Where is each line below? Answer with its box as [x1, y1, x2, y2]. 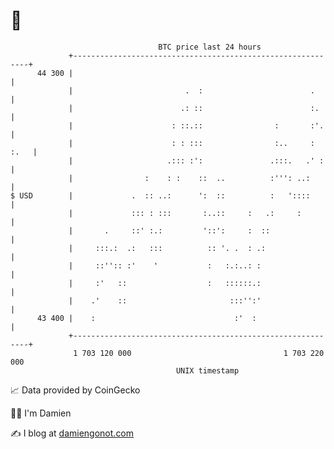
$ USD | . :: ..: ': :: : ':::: [10, 190, 311, 201]
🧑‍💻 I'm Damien [10, 407, 72, 419]
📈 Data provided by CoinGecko [10, 384, 141, 396]
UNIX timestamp [175, 365, 240, 376]
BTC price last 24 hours [158, 42, 262, 52]
